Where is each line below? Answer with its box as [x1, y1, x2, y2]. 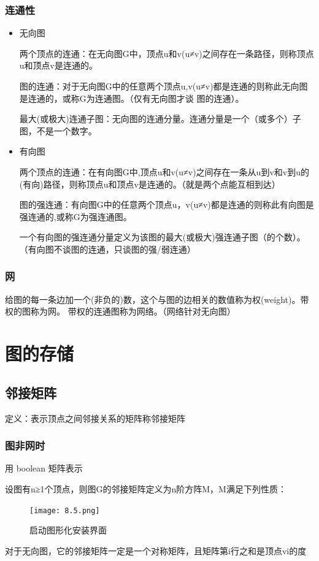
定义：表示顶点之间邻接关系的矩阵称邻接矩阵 [5, 411, 185, 424]
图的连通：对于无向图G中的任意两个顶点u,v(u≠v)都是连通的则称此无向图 [19, 80, 308, 92]
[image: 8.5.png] [29, 506, 100, 515]
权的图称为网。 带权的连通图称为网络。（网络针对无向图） [5, 305, 236, 318]
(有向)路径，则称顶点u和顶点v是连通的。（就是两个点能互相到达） [19, 177, 280, 190]
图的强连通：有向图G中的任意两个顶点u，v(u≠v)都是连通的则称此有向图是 [19, 198, 314, 211]
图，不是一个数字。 [19, 124, 97, 137]
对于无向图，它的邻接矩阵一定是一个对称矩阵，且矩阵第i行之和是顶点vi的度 [5, 544, 307, 557]
